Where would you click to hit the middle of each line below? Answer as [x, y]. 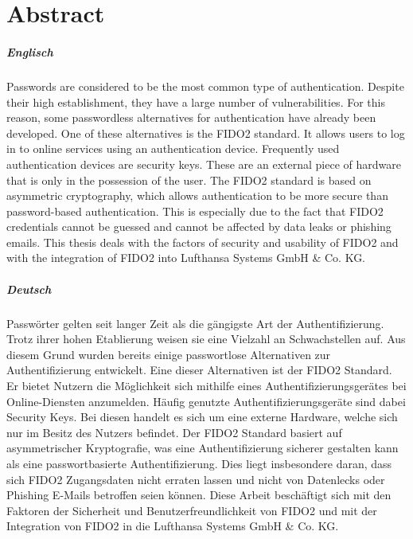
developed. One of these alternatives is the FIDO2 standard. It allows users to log [206, 133]
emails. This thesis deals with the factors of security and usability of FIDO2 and [203, 242]
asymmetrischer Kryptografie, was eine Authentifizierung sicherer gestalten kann [203, 448]
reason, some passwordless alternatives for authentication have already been [191, 117]
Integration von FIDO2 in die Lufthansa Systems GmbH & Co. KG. [173, 526]
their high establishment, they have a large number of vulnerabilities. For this [196, 102]
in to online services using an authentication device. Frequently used [173, 148]
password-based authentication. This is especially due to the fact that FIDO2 [195, 211]
